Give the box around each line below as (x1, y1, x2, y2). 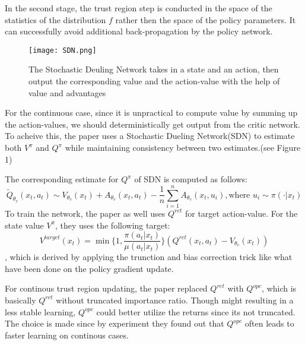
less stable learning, (5, 305, 76, 318)
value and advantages (28, 86, 106, 99)
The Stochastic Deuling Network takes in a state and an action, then (28, 63, 279, 75)
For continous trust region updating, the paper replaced (5, 282, 208, 295)
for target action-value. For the (185, 207, 298, 219)
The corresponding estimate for (5, 173, 119, 185)
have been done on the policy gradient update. (5, 262, 174, 274)
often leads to (244, 317, 294, 330)
